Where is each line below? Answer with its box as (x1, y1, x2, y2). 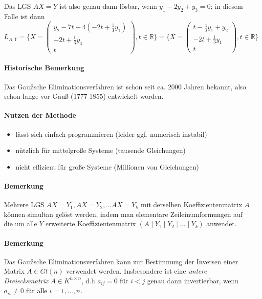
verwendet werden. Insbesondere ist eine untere (66, 266, 207, 276)
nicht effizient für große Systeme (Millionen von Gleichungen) (15, 161, 199, 171)
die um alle (4, 218, 37, 229)
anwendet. (206, 218, 237, 229)
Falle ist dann (4, 11, 45, 21)
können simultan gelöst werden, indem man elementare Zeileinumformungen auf (4, 209, 243, 219)
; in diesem (210, 1, 243, 11)
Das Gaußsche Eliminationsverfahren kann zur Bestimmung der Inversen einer (4, 256, 238, 266)
